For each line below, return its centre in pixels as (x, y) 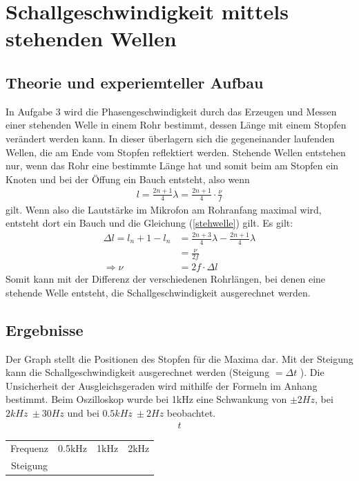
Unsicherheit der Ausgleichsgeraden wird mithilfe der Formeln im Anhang (162, 385)
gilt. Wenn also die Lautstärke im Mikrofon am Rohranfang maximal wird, (164, 209)
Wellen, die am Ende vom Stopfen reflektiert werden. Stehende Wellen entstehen (176, 152)
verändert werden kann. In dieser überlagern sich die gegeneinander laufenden (170, 138)
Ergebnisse (45, 329)
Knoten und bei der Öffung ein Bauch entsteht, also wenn (128, 179)
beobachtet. (191, 413)
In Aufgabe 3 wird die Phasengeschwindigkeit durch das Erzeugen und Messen (171, 111)
